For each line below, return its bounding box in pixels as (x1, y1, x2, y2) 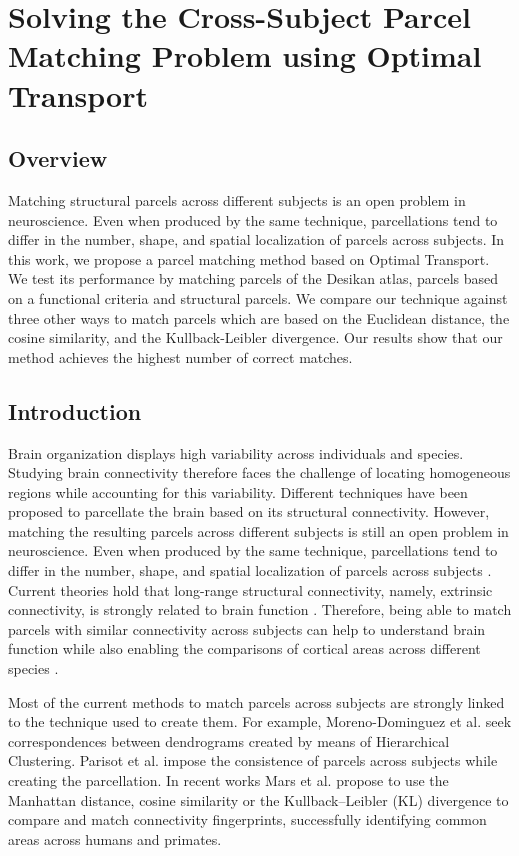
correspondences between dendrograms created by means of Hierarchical (8, 730, 450, 751)
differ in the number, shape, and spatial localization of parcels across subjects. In (8, 229, 505, 250)
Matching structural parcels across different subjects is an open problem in (8, 189, 466, 210)
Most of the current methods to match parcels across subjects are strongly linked (8, 691, 505, 712)
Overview (8, 143, 108, 174)
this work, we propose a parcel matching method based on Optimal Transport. (8, 248, 490, 269)
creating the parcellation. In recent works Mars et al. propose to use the (8, 770, 449, 790)
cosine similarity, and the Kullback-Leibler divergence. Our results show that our (8, 327, 503, 348)
